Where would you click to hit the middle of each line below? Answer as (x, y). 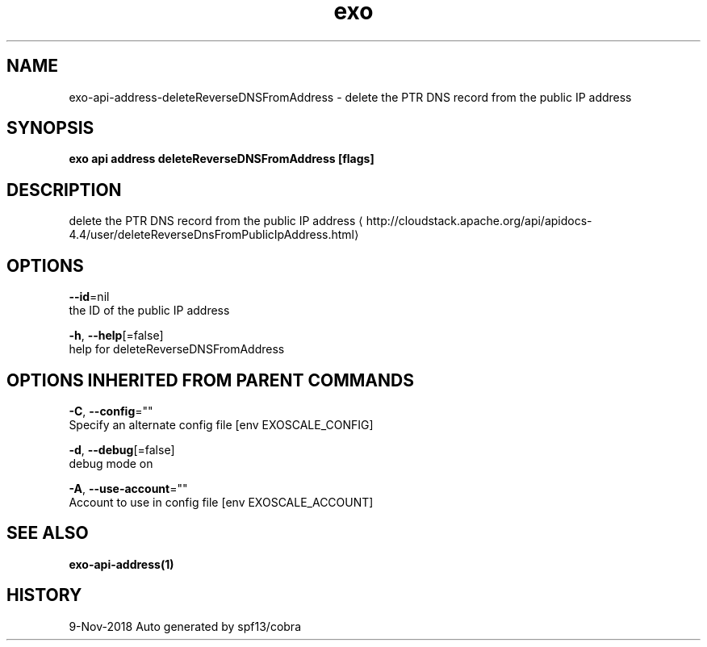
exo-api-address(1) (121, 564)
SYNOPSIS (50, 128)
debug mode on (111, 463)
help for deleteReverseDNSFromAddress (177, 349)
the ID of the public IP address (149, 311)
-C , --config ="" (111, 411)
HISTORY (44, 595)
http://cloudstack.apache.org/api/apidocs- (479, 221)
